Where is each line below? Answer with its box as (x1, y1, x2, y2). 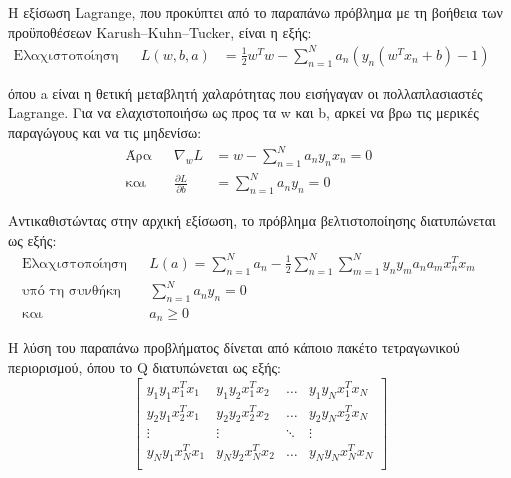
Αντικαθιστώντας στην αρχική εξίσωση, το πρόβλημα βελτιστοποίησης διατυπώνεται (8, 210, 496, 231)
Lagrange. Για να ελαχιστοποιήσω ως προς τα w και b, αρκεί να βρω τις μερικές (8, 102, 479, 123)
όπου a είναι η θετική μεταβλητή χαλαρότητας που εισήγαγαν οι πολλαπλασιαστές (8, 82, 483, 103)
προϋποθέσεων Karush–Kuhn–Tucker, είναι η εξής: (8, 21, 312, 42)
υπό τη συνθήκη (22, 284, 121, 299)
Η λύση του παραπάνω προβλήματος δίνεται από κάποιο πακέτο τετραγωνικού (8, 337, 460, 358)
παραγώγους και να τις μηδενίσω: (8, 121, 202, 142)
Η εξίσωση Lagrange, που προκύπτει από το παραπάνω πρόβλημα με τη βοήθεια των (8, 2, 503, 22)
